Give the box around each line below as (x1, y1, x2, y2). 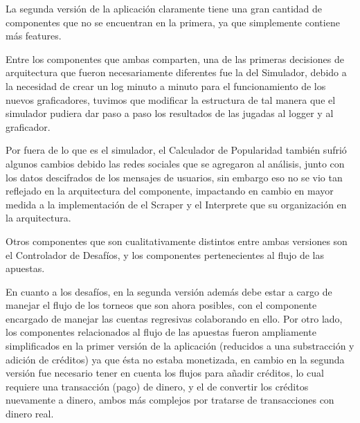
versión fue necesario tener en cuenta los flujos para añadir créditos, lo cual (6, 366, 324, 380)
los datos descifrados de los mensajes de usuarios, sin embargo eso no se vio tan (6, 170, 343, 184)
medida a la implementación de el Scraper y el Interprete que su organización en (6, 197, 347, 211)
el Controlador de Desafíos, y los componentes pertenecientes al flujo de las (6, 247, 325, 262)
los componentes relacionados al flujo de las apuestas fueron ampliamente (6, 325, 316, 339)
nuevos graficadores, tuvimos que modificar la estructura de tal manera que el (6, 92, 336, 107)
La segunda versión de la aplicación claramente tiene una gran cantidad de (6, 1, 323, 15)
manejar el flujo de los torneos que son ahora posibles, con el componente (6, 298, 317, 312)
